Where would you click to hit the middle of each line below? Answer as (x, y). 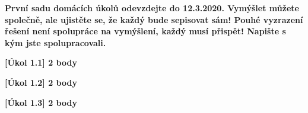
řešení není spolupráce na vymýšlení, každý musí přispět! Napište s (145, 31)
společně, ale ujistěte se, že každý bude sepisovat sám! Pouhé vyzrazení (154, 19)
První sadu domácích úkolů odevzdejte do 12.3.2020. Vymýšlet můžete (152, 8)
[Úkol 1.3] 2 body (41, 102)
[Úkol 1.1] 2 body (41, 62)
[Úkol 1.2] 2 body (41, 82)
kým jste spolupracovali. (55, 42)
